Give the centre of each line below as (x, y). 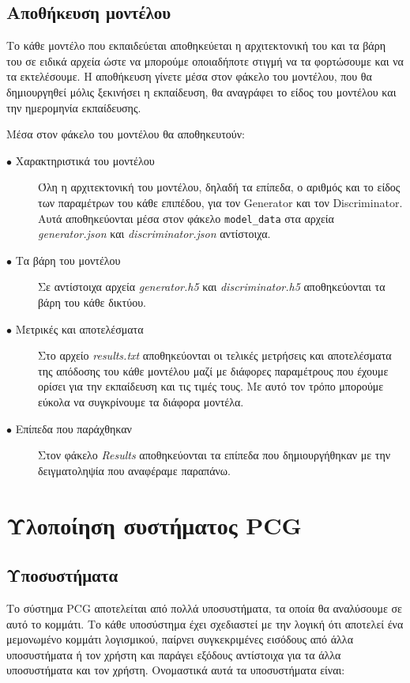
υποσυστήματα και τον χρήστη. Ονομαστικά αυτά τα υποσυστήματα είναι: (176, 670)
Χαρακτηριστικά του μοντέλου (85, 160)
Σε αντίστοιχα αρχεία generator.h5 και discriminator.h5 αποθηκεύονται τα (212, 287)
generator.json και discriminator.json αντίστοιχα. (154, 234)
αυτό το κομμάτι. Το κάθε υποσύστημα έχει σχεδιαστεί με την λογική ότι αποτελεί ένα (205, 623)
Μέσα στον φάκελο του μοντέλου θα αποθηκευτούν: (126, 134)
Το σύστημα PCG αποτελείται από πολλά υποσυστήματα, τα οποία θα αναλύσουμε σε (204, 608)
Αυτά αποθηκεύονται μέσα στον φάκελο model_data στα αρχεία (186, 218)
